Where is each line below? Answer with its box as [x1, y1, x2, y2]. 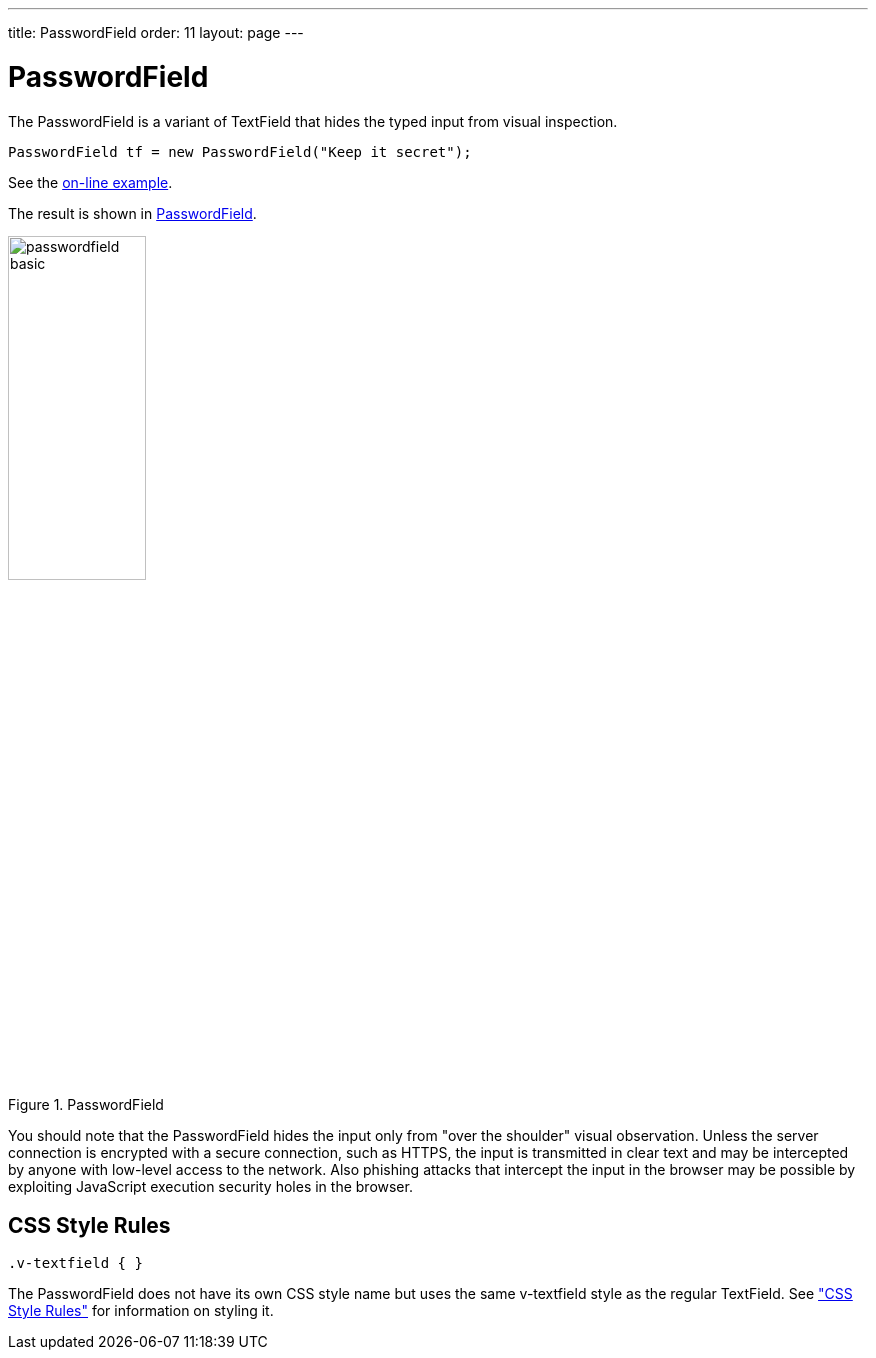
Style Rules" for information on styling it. [8, 1302, 274, 1320]
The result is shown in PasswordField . [8, 204, 257, 222]
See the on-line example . [8, 173, 173, 191]
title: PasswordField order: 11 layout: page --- [8, 24, 304, 41]
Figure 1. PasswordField [8, 1096, 164, 1114]
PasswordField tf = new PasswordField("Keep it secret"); [8, 143, 472, 160]
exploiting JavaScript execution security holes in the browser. [8, 1178, 413, 1196]
